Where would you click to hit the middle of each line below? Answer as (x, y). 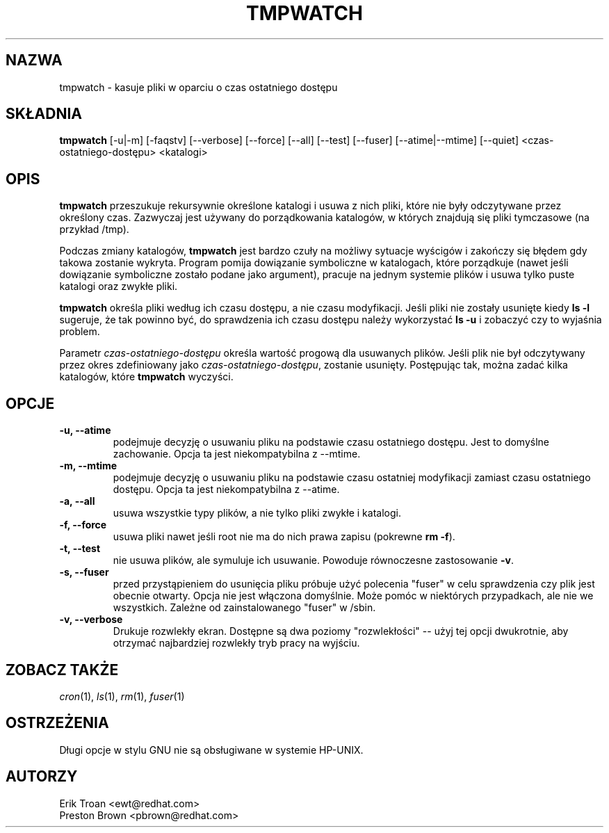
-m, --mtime (88, 466)
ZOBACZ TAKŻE (62, 670)
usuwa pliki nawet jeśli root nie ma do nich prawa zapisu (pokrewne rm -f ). (284, 537)
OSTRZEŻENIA (57, 723)
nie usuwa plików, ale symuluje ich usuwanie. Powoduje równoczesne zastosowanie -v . (313, 560)
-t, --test (80, 549)
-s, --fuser (84, 572)
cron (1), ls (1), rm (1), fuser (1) (122, 696)
